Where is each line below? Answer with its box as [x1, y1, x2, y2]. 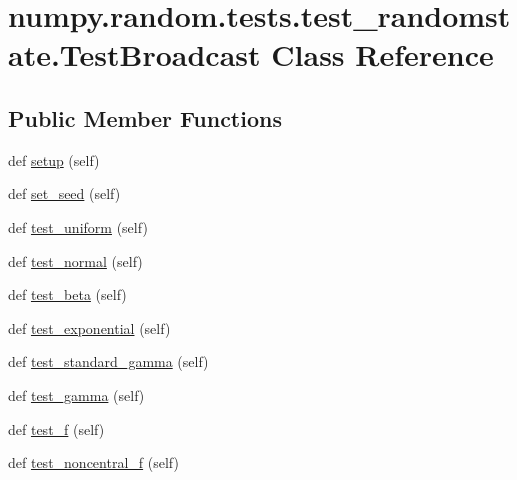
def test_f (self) [8, 418, 105, 439]
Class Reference [271, 34, 494, 75]
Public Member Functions [8, 102, 282, 133]
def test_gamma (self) [8, 384, 145, 405]
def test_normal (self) [8, 250, 143, 271]
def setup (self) [8, 149, 100, 170]
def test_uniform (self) [8, 216, 148, 237]
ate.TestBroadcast [8, 34, 261, 75]
